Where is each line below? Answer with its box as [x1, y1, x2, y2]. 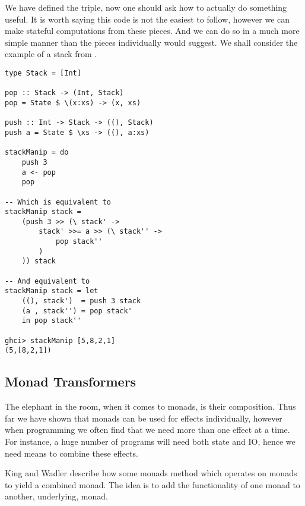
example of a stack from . [5, 48, 97, 60]
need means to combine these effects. [5, 447, 138, 459]
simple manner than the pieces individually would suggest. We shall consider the [5, 36, 298, 48]
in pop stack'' [21, 316, 81, 325]
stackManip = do [5, 148, 69, 157]
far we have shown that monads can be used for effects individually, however [5, 411, 282, 424]
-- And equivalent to [5, 276, 90, 285]
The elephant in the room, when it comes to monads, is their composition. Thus [5, 400, 296, 413]
